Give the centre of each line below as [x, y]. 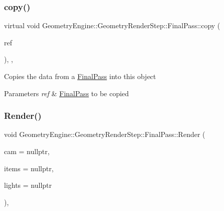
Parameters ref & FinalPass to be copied [67, 93]
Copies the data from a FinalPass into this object [80, 76]
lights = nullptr [28, 185]
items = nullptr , [29, 168]
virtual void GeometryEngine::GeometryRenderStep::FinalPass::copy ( [112, 25]
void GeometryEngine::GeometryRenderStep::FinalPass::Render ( [105, 134]
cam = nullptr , [27, 151]
